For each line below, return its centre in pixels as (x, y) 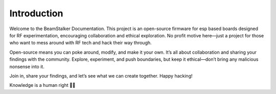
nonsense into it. (27, 66)
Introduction (36, 13)
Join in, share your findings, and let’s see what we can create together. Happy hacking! (101, 76)
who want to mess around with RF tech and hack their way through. (80, 43)
